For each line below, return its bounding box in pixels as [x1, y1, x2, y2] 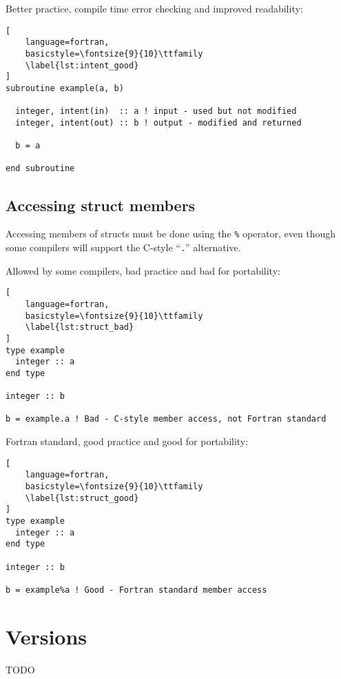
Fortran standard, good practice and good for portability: [6, 434, 249, 449]
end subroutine [6, 164, 75, 174]
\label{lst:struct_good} [25, 493, 139, 503]
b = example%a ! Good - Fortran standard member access [6, 584, 267, 595]
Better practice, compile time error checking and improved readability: [6, 1, 303, 15]
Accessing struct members [6, 194, 196, 215]
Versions [6, 622, 87, 650]
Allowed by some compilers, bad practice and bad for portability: [6, 263, 280, 277]
